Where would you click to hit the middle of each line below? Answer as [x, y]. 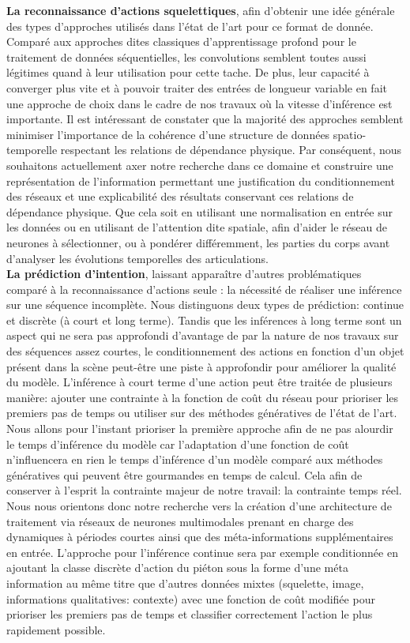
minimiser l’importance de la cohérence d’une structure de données [168, 134]
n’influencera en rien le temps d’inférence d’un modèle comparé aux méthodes [195, 459]
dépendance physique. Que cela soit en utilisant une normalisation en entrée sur [199, 211]
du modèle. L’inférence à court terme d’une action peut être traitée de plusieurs [199, 382]
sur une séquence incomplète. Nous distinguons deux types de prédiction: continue [205, 305]
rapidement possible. [56, 629]
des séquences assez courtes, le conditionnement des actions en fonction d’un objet [205, 351]
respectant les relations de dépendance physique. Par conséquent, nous [231, 150]
